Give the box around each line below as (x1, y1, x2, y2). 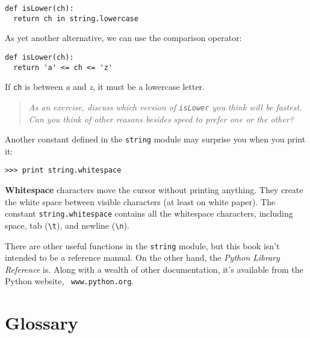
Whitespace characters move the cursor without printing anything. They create (5, 183, 303, 196)
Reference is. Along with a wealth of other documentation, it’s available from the (5, 263, 303, 275)
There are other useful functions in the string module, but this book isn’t (5, 239, 280, 252)
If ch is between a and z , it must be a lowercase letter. (5, 80, 205, 93)
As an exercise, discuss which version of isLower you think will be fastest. (28, 100, 302, 113)
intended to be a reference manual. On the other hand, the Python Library (5, 251, 280, 264)
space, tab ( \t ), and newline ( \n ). (5, 218, 129, 231)
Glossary (5, 310, 78, 335)
